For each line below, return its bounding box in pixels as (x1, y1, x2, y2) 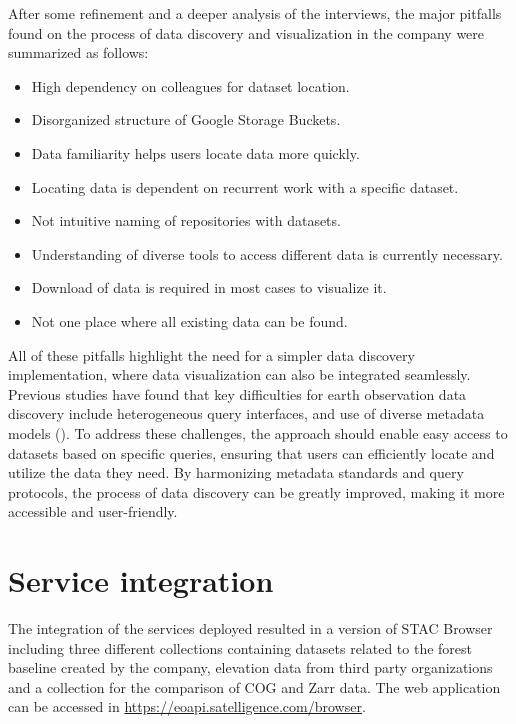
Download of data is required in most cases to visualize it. (31, 277, 387, 298)
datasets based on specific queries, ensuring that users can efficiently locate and (8, 442, 495, 463)
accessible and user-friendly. (8, 501, 178, 522)
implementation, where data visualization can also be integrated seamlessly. (8, 364, 471, 385)
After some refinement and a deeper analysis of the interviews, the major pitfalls (8, 3, 502, 23)
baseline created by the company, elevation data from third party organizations (8, 657, 493, 678)
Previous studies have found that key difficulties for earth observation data (8, 383, 467, 404)
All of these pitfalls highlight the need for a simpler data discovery (8, 344, 415, 365)
